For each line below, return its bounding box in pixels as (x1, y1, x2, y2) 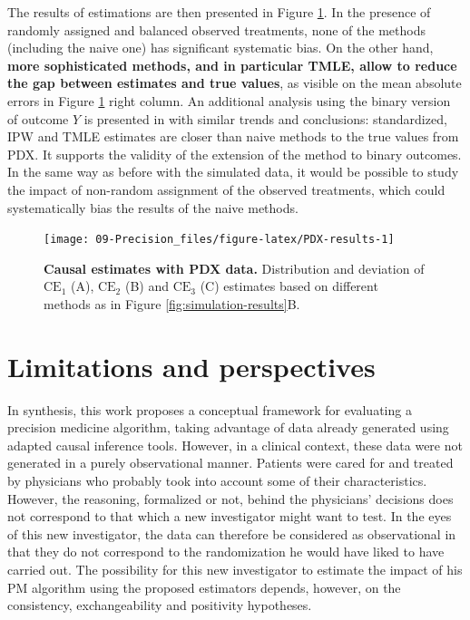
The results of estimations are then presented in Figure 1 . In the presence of (7, 3, 431, 21)
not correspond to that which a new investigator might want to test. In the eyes (7, 507, 452, 526)
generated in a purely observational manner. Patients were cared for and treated (7, 453, 454, 472)
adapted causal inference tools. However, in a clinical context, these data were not (7, 435, 463, 454)
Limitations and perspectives (7, 347, 376, 384)
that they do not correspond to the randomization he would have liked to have (7, 542, 445, 561)
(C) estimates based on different (200, 276, 378, 295)
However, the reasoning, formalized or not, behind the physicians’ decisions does (7, 489, 454, 508)
